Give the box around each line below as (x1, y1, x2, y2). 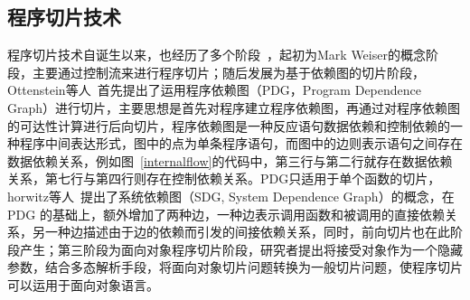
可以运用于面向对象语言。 (7, 275, 159, 294)
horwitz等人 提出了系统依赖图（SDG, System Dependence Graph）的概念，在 (7, 186, 455, 205)
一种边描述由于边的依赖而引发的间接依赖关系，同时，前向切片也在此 (44, 222, 450, 241)
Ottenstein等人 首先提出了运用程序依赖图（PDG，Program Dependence (7, 80, 421, 99)
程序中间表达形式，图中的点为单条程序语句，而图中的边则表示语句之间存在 (19, 134, 463, 153)
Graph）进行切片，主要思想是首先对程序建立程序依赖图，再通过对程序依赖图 (7, 98, 461, 117)
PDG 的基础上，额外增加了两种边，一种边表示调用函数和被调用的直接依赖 (7, 204, 445, 223)
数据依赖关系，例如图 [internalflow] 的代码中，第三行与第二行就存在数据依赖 (7, 151, 453, 170)
